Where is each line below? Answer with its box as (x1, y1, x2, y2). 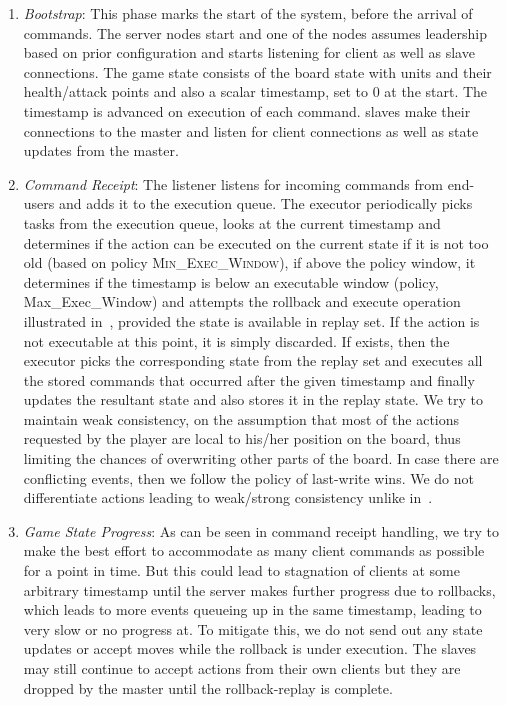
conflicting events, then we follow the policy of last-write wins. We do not (23, 467, 474, 488)
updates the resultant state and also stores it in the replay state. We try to (23, 389, 483, 410)
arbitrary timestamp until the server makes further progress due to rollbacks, (23, 579, 496, 600)
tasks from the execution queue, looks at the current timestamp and (23, 212, 441, 233)
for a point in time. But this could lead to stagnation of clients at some (23, 560, 460, 581)
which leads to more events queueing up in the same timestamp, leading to (23, 599, 482, 620)
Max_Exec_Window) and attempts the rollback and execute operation (23, 291, 461, 312)
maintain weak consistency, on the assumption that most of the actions (23, 408, 460, 429)
